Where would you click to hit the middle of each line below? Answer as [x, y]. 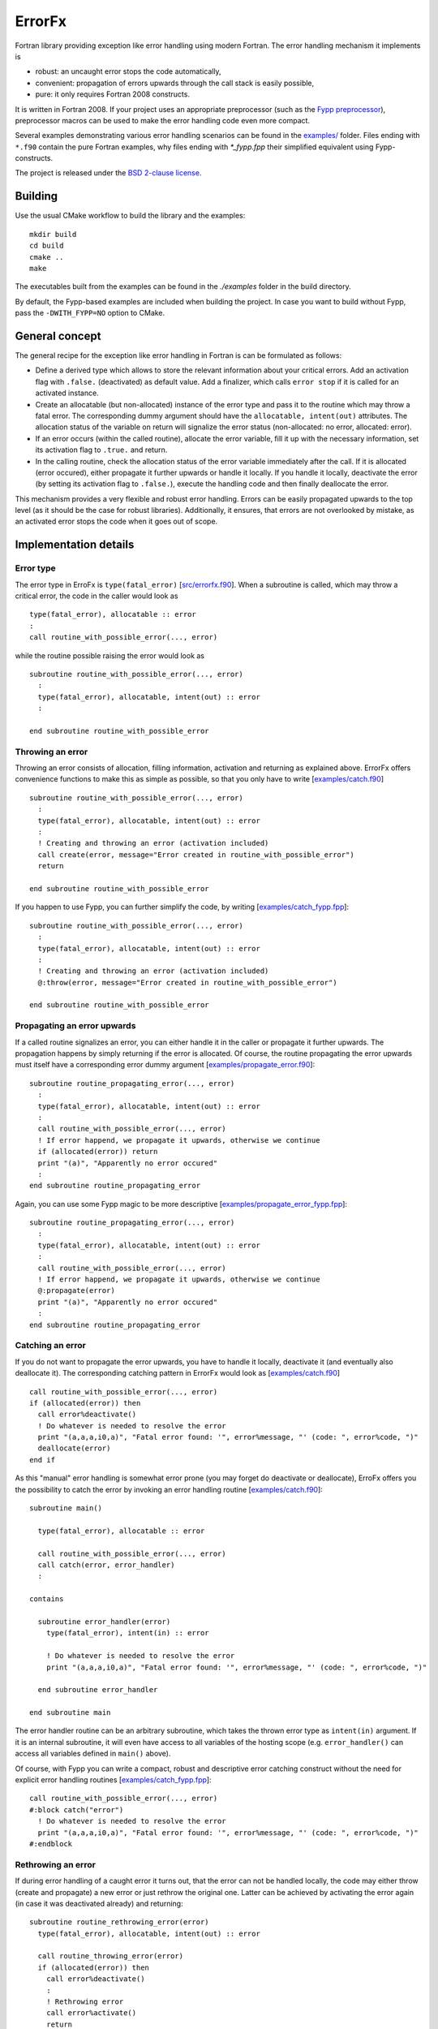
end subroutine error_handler [98, 1690]
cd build [47, 246]
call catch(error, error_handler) [106, 1565]
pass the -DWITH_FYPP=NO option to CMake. [90, 313]
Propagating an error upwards [75, 1026]
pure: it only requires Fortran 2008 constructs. [113, 94]
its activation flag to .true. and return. [101, 450]
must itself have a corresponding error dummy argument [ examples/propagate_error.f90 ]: [165, 1065]
